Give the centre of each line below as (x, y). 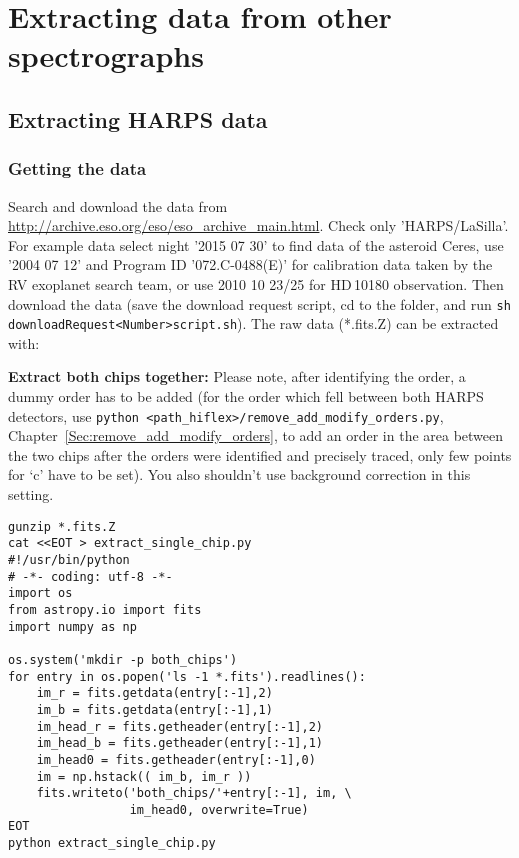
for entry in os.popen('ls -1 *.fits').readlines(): (187, 676)
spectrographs (106, 55)
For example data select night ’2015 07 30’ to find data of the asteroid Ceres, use (256, 244)
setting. (31, 494)
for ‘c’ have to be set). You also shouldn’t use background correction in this (239, 474)
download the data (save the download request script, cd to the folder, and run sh (259, 303)
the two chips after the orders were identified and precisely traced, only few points (260, 454)
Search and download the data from (118, 205)
